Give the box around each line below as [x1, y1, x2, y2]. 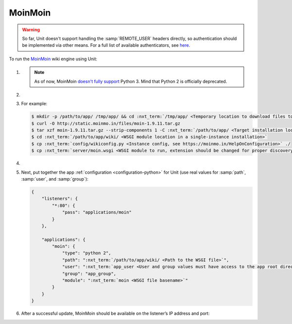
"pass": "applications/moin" [62, 210, 132, 215]
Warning [22, 27, 40, 33]
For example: [21, 101, 48, 107]
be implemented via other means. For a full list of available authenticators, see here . [22, 42, 190, 48]
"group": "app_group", [62, 270, 116, 276]
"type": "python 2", [62, 251, 111, 256]
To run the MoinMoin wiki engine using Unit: [9, 56, 97, 62]
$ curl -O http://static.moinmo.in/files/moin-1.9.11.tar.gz [31, 121, 181, 126]
